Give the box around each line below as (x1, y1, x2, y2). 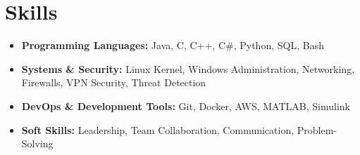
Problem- (297, 122, 337, 137)
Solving (21, 136, 54, 151)
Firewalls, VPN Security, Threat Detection (21, 75, 206, 90)
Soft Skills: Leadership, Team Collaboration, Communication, (21, 122, 294, 137)
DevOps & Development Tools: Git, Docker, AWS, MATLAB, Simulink (21, 98, 350, 113)
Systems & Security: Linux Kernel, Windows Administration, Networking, (21, 61, 355, 76)
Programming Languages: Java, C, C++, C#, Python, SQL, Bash (21, 38, 324, 53)
